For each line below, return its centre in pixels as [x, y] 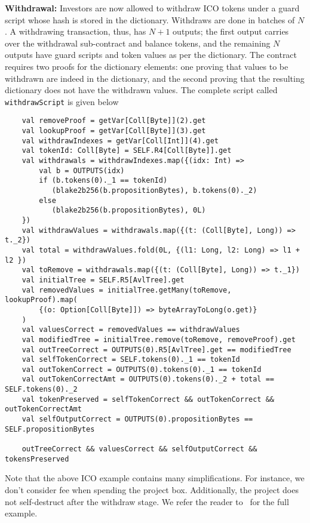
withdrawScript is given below [62, 101]
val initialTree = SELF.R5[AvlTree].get [103, 280]
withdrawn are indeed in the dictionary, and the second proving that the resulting [155, 78]
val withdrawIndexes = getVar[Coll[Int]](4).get [120, 141]
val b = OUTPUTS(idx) [82, 170]
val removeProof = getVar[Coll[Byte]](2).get [114, 121]
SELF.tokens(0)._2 [41, 390]
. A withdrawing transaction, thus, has [76, 31]
